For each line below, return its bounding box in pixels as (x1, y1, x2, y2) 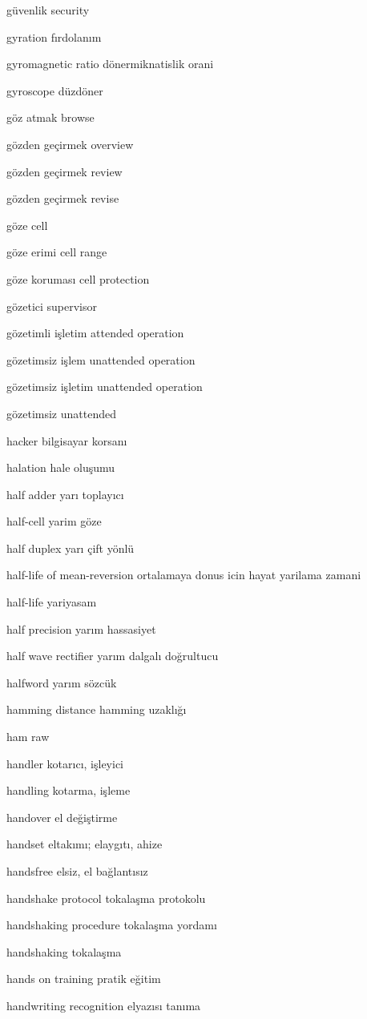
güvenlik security (6, 2, 90, 18)
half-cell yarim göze (6, 513, 102, 530)
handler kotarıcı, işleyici (6, 755, 124, 771)
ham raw (6, 728, 50, 745)
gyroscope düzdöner (6, 82, 103, 99)
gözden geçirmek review (6, 163, 123, 179)
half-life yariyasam (6, 594, 97, 610)
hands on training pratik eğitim (6, 970, 161, 987)
